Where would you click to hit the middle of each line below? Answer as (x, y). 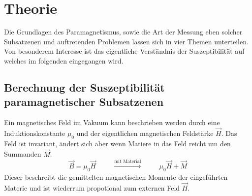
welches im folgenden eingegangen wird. (64, 60)
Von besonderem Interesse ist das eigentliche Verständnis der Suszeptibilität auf (124, 51)
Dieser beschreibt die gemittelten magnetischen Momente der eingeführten (116, 177)
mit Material (128, 162)
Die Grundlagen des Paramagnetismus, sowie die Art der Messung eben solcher (123, 32)
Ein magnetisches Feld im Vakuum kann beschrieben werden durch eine (112, 122)
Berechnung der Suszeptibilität (84, 87)
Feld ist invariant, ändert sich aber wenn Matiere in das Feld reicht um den (117, 143)
